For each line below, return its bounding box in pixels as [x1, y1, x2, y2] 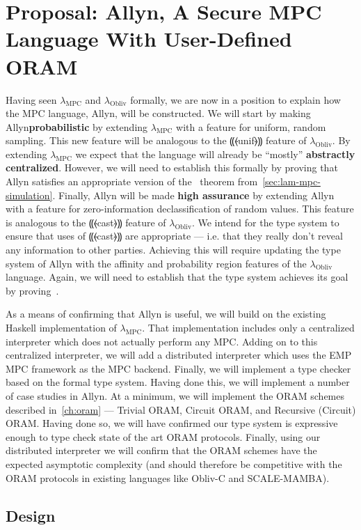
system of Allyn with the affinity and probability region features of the [6, 256, 307, 270]
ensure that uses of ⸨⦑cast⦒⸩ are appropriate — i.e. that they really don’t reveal [6, 228, 343, 243]
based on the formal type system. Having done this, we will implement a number [6, 375, 350, 389]
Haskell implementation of [6, 320, 117, 334]
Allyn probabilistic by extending [6, 119, 148, 134]
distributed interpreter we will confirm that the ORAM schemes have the [6, 443, 317, 458]
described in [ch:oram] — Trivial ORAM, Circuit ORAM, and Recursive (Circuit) [6, 402, 356, 416]
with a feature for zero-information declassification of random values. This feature [6, 201, 354, 216]
